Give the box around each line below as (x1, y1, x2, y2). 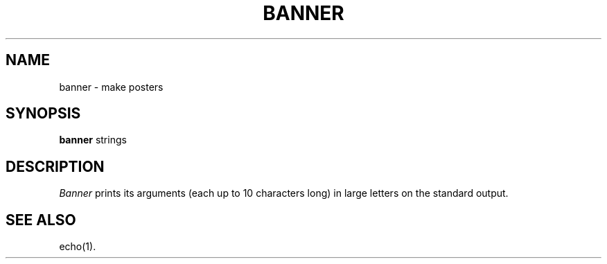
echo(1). (59, 240, 96, 253)
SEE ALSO (6, 211, 76, 229)
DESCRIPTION (6, 157, 105, 175)
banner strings (59, 134, 127, 146)
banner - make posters (59, 80, 164, 93)
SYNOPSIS (6, 105, 81, 123)
